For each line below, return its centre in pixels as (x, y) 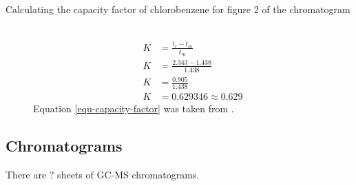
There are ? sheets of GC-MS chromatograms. (103, 174)
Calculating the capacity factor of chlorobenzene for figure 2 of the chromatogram (178, 9)
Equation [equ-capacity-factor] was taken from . (134, 108)
